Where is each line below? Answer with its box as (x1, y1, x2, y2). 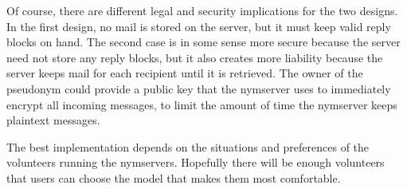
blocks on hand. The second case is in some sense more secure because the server (6, 33, 401, 50)
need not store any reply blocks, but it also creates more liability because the (6, 49, 383, 65)
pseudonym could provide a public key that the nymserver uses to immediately (6, 80, 391, 96)
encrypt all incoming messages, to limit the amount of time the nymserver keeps (6, 96, 397, 112)
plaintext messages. (6, 112, 100, 128)
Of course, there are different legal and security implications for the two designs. (6, 2, 398, 18)
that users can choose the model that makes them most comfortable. (6, 169, 341, 186)
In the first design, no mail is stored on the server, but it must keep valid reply (6, 18, 391, 34)
